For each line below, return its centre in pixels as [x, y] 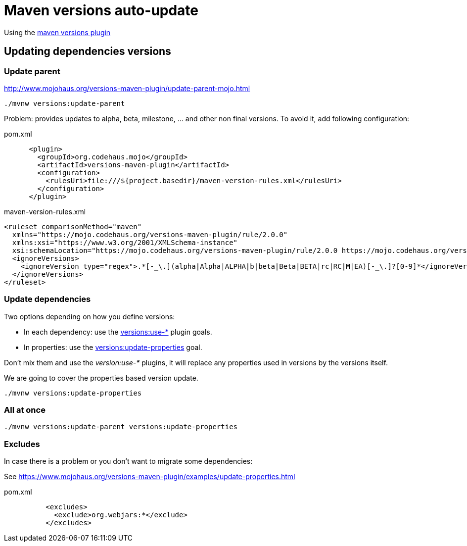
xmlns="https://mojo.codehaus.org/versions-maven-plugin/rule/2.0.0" [150, 234]
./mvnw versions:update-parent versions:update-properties [121, 427]
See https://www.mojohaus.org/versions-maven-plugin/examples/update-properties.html [150, 477]
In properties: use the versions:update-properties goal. [113, 347]
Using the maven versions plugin [57, 32]
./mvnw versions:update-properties [73, 393]
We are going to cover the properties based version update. [101, 378]
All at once [25, 410]
